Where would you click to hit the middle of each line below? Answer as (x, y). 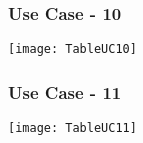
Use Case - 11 (65, 91)
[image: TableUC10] (72, 49)
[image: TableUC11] (72, 128)
